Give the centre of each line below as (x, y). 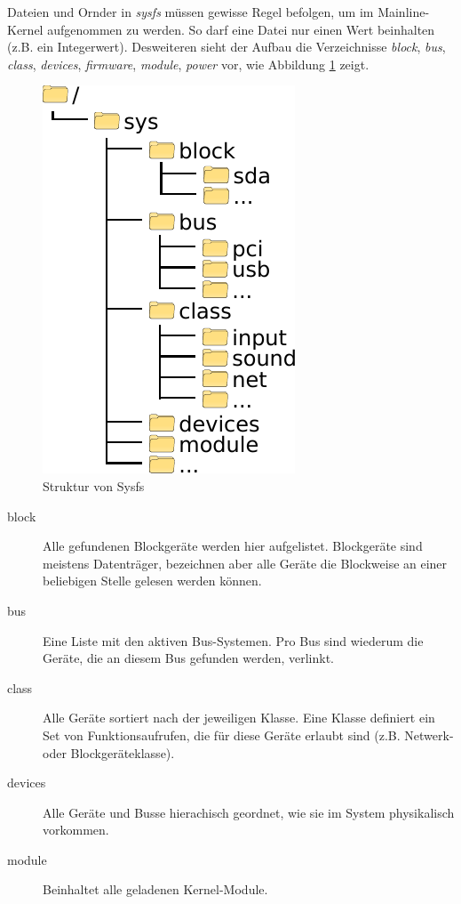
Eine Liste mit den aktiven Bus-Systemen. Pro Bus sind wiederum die (233, 640)
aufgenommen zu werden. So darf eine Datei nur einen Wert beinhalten (241, 29)
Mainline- (404, 12)
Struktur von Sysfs (94, 485)
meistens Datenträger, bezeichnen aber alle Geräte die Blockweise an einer (245, 563)
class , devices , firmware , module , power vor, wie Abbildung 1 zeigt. (188, 64)
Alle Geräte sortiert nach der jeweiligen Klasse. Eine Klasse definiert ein (239, 718)
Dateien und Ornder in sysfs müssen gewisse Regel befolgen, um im (191, 12)
